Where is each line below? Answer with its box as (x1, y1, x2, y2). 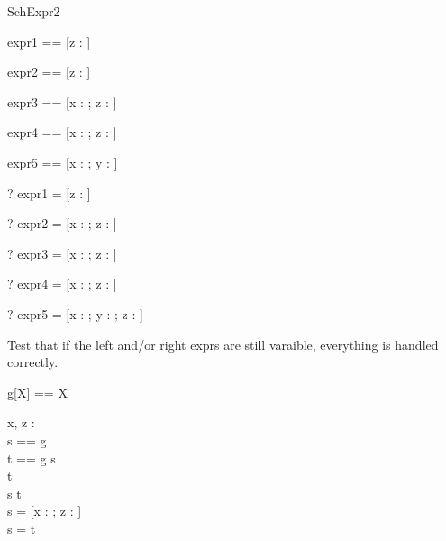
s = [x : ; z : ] (7, 501, 82, 520)
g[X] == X (7, 382, 68, 401)
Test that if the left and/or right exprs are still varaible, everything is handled (7, 335, 439, 353)
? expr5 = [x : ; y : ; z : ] (7, 304, 143, 323)
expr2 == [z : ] (7, 62, 91, 81)
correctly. (7, 353, 59, 371)
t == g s (7, 448, 56, 467)
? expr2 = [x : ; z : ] (7, 214, 117, 233)
